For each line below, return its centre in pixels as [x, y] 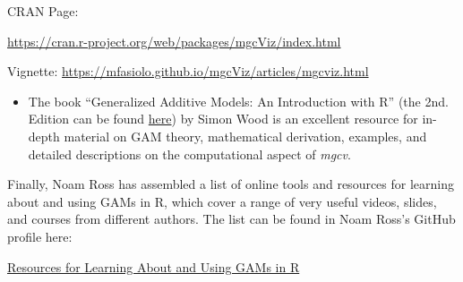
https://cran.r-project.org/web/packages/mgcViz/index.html [174, 41]
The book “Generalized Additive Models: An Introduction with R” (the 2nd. [238, 101]
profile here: [40, 236]
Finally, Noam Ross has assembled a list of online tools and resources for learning [231, 184]
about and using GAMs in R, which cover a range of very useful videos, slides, [222, 201]
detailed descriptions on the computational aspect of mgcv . [189, 154]
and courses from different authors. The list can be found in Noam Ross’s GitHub [231, 219]
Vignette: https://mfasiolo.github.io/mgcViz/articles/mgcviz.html [188, 71]
